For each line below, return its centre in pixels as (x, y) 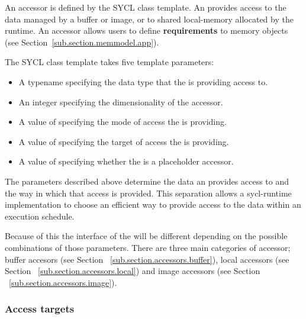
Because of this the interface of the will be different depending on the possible (146, 236)
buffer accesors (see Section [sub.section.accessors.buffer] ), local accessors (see (147, 259)
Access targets (40, 309)
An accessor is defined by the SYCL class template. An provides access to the (146, 7)
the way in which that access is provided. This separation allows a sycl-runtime (148, 193)
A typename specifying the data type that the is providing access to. (143, 81)
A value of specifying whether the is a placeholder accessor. (126, 161)
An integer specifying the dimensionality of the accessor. (121, 101)
